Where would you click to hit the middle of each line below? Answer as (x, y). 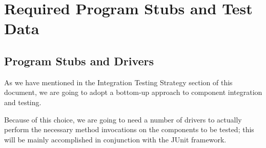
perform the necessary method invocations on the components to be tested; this (129, 129)
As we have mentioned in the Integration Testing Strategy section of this (118, 82)
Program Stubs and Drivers (79, 60)
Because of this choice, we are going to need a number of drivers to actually (123, 119)
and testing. (23, 102)
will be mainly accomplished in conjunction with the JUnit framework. (115, 139)
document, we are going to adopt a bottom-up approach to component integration (133, 92)
